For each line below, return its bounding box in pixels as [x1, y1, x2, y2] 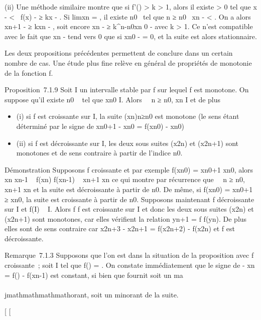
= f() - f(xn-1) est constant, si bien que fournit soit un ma [5, 269, 183, 280]
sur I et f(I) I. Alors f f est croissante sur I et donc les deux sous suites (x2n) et [5, 204, 254, 214]
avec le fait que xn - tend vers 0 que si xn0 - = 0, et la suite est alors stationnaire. [5, 31, 257, 41]
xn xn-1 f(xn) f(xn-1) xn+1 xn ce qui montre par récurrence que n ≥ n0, [5, 174, 245, 185]
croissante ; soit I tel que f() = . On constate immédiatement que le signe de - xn [5, 260, 255, 270]
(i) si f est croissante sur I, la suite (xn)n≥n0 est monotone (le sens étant [16, 111, 239, 121]
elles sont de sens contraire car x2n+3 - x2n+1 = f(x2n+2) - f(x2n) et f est [5, 223, 235, 234]
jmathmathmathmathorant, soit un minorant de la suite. [5, 289, 179, 299]
